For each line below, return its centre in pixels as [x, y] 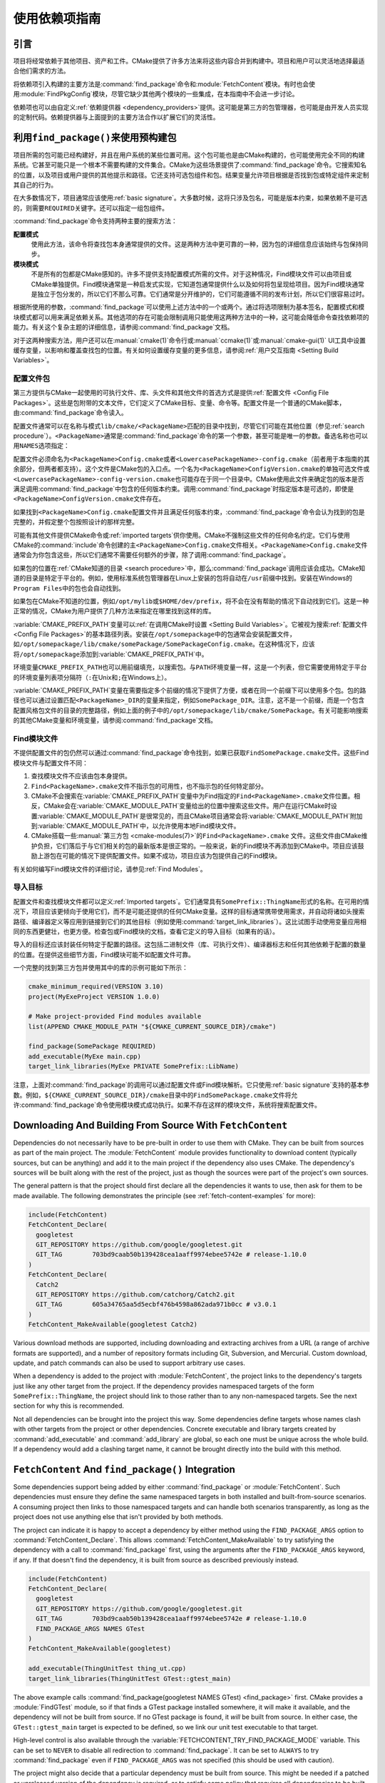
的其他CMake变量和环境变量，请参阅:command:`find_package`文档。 [115, 720]
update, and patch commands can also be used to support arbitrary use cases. [129, 1363]
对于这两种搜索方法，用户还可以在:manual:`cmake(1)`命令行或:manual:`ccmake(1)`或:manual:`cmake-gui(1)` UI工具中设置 [190, 340]
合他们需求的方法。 [41, 71]
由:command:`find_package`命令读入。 [70, 413]
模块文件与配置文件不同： [51, 762]
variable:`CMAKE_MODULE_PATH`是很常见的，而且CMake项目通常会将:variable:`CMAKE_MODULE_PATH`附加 [201, 816]
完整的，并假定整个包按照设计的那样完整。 [76, 522]
